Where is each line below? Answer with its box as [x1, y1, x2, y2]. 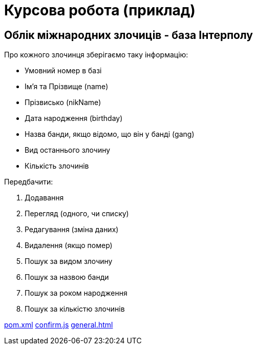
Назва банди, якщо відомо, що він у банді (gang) [25, 130, 195, 139]
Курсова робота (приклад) [4, 2, 196, 19]
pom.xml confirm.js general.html [4, 320, 113, 330]
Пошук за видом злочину [25, 257, 113, 266]
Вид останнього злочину [25, 146, 111, 155]
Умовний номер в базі [25, 66, 102, 75]
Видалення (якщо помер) [25, 241, 113, 250]
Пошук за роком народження [25, 289, 127, 298]
